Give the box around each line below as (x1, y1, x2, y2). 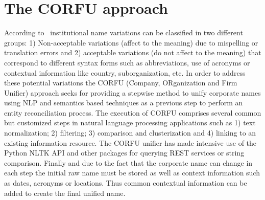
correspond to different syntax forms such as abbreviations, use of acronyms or (4, 57, 250, 68)
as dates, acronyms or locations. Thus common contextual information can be (4, 177, 247, 188)
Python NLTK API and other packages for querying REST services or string (4, 147, 245, 158)
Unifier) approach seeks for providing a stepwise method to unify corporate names (4, 87, 261, 98)
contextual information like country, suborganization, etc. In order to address (4, 67, 246, 78)
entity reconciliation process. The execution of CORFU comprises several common (4, 107, 261, 118)
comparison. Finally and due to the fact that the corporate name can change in (4, 157, 253, 168)
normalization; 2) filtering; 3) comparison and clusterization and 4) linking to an (4, 127, 256, 138)
